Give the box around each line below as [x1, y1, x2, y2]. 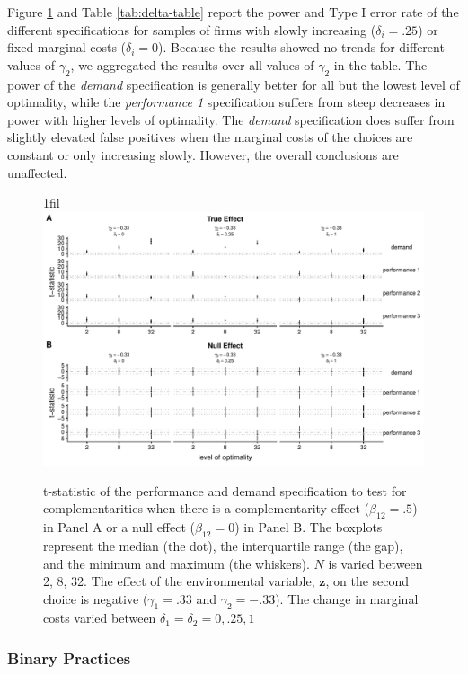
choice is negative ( [43, 589, 148, 607]
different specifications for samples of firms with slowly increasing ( [7, 20, 376, 39]
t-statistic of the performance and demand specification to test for [43, 481, 407, 500]
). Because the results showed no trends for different [158, 38, 445, 57]
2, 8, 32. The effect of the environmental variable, [43, 572, 315, 590]
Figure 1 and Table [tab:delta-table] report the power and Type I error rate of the [7, 3, 459, 21]
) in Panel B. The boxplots [234, 518, 383, 537]
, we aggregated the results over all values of [70, 55, 314, 74]
